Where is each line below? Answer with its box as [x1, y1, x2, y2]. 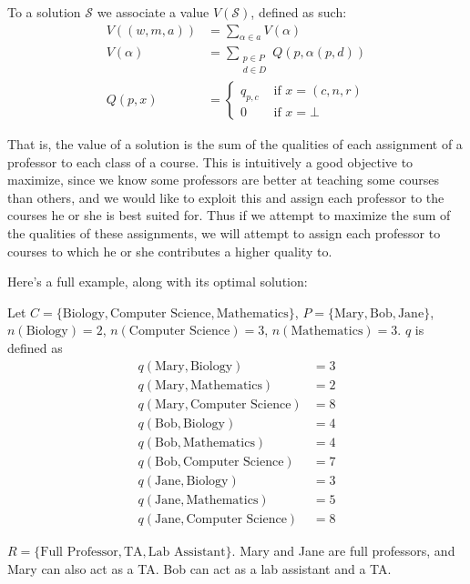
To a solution [7, 3, 81, 21]
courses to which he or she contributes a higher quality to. [7, 241, 332, 260]
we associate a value [97, 3, 209, 21]
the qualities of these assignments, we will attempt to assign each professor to [7, 224, 441, 243]
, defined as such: [250, 3, 347, 21]
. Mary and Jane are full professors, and [231, 540, 455, 559]
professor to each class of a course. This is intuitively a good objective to [7, 152, 414, 171]
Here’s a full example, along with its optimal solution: [7, 272, 308, 291]
